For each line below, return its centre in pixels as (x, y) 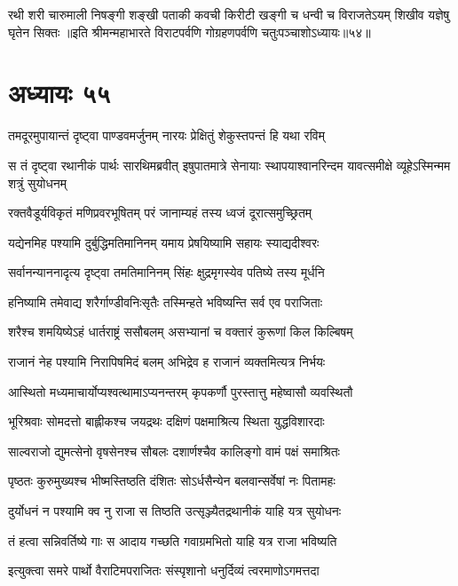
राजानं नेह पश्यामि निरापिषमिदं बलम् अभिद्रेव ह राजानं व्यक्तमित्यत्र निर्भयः (167, 362)
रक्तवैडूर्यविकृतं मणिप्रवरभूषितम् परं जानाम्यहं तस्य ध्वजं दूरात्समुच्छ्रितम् (160, 213)
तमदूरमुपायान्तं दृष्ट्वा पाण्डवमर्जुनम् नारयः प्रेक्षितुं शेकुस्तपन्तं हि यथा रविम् (166, 135)
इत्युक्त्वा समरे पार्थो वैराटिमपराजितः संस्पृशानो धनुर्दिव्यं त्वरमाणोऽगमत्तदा (164, 570)
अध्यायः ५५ (59, 93)
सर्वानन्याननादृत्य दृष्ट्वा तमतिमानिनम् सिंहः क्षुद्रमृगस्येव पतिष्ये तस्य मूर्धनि (166, 272)
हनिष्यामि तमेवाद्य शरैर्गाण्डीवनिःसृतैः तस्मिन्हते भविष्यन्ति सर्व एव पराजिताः (166, 301)
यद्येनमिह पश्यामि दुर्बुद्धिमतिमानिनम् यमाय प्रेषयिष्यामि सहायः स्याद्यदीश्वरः (164, 242)
